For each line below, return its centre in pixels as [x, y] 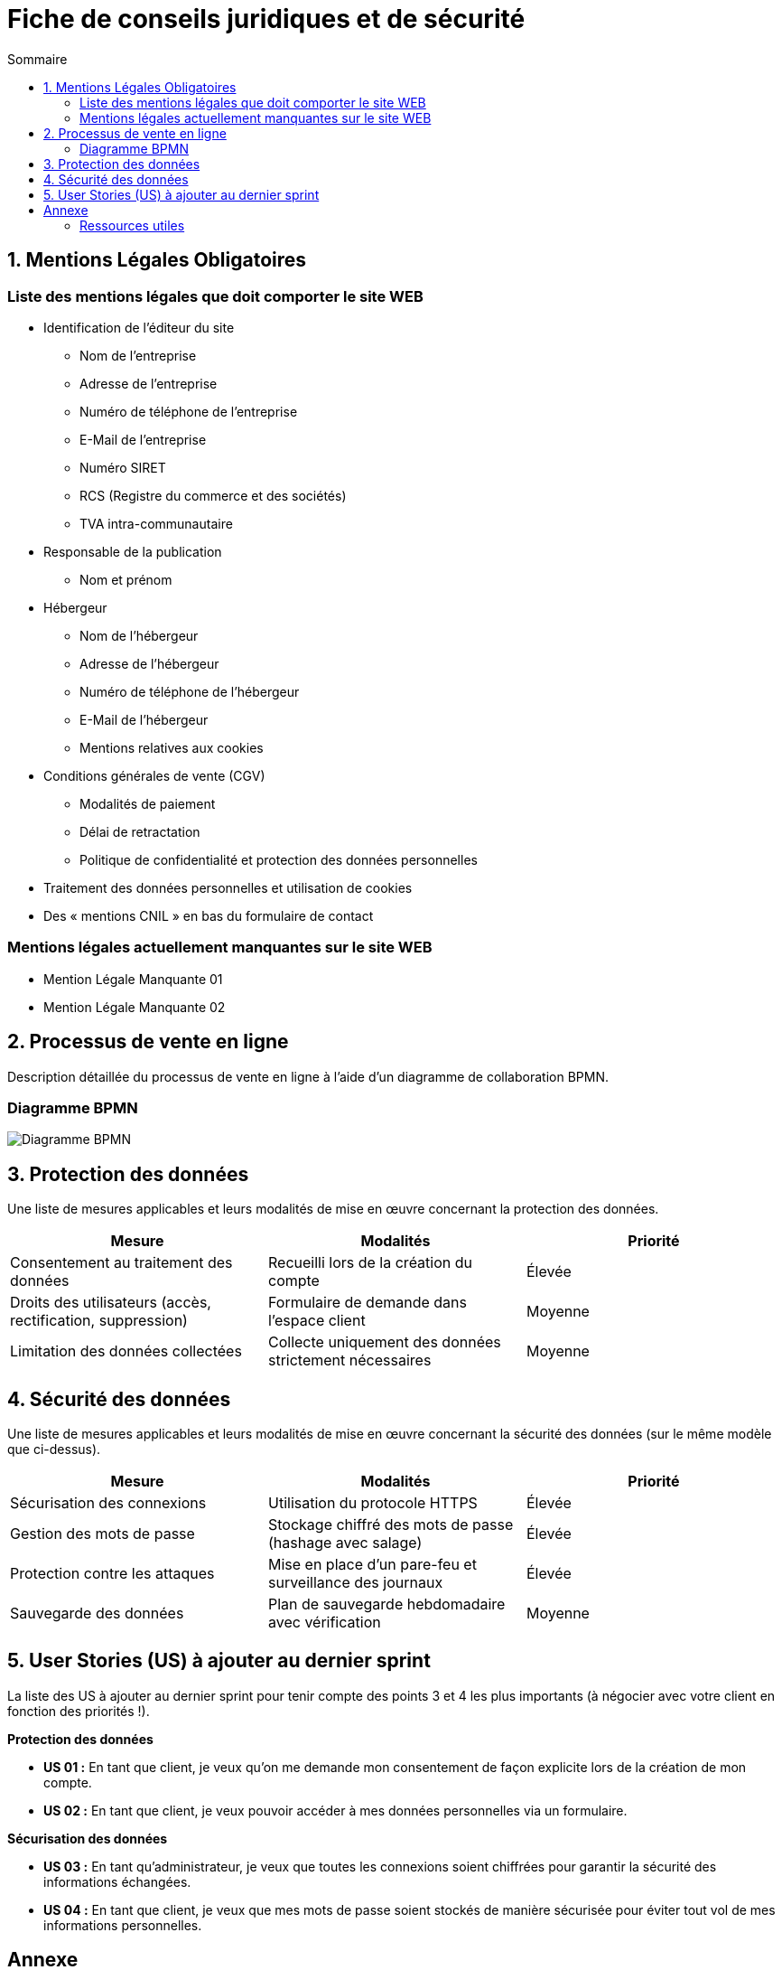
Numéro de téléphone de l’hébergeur [190, 691]
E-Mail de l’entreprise [143, 439]
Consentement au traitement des [121, 1263]
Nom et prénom [126, 579]
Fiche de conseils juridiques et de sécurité [266, 19]
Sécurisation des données [88, 1838]
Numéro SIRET [123, 467]
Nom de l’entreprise [138, 355]
